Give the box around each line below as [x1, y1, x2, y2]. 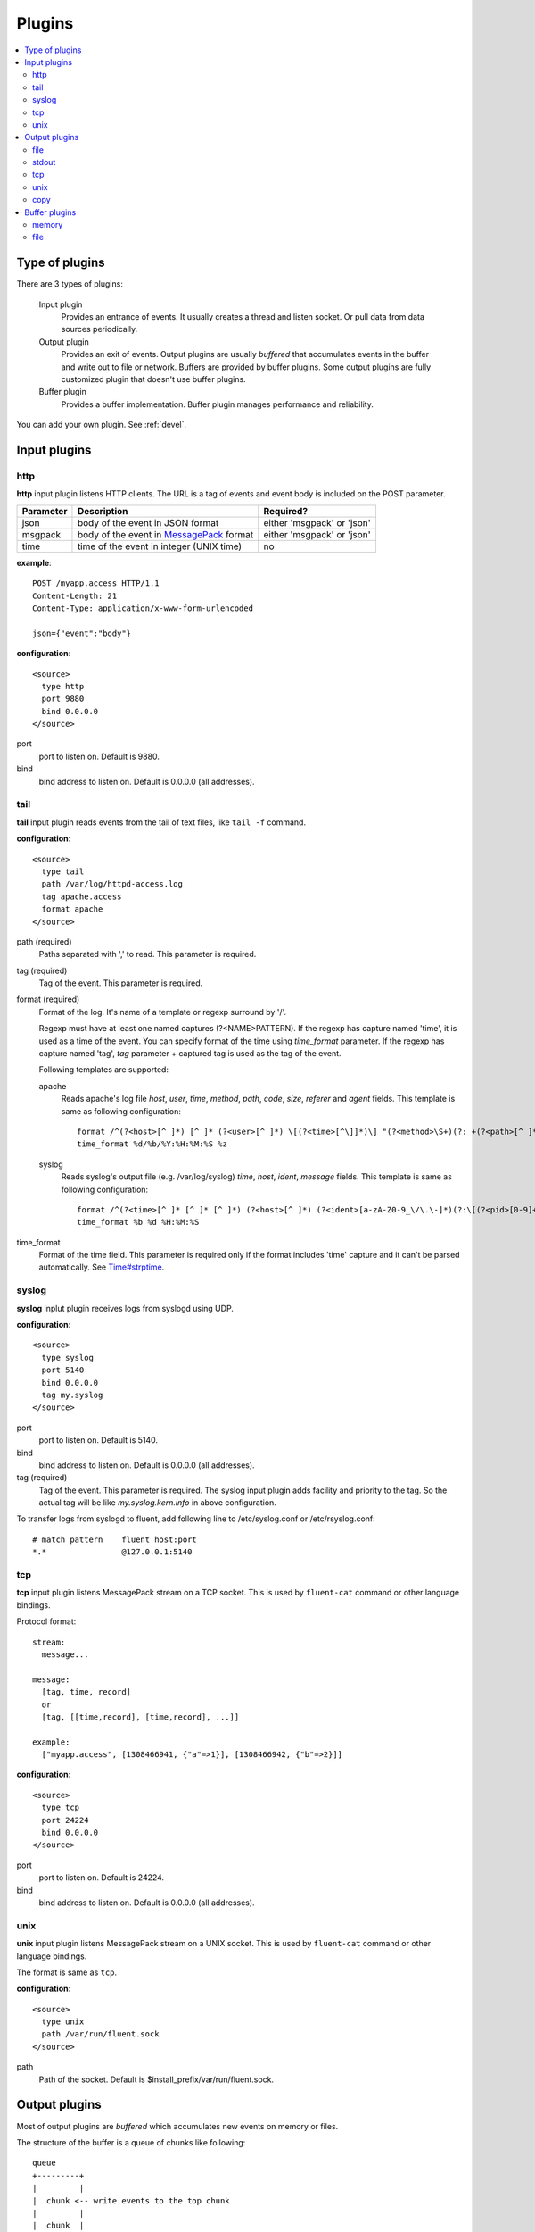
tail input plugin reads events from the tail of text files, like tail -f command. [16, 817, 307, 828]
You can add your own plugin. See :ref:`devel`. [16, 420, 187, 430]
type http [41, 681, 85, 691]
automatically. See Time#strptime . [38, 1262, 165, 1272]
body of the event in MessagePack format [77, 528, 254, 540]
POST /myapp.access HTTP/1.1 [32, 579, 160, 588]
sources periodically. [61, 324, 138, 335]
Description [77, 504, 128, 517]
